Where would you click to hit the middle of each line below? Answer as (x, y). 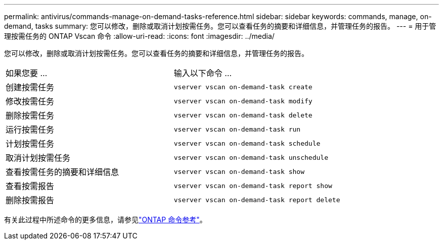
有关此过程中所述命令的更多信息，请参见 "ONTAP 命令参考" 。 (105, 220)
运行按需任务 (30, 130)
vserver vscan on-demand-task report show (253, 186)
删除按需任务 (30, 115)
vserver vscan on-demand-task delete (243, 115)
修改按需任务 (30, 101)
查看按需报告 (30, 186)
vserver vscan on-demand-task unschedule (251, 157)
